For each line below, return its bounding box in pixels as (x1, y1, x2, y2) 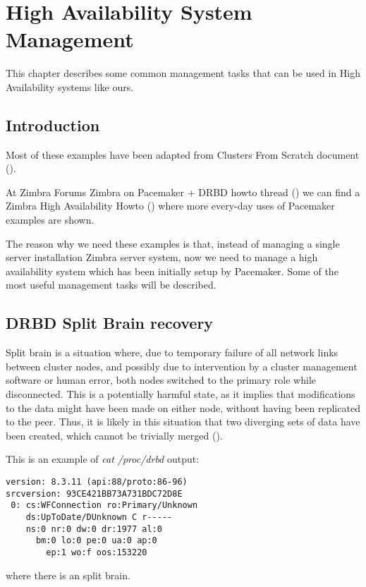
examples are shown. (6, 212, 94, 227)
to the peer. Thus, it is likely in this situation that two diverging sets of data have (6, 414, 360, 429)
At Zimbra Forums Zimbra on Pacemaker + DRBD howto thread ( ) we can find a (6, 184, 360, 199)
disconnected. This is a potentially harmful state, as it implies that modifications (6, 387, 355, 401)
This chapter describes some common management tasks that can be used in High (6, 66, 360, 80)
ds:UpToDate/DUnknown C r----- (25, 512, 173, 522)
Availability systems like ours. (6, 79, 134, 94)
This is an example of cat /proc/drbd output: (6, 452, 200, 466)
